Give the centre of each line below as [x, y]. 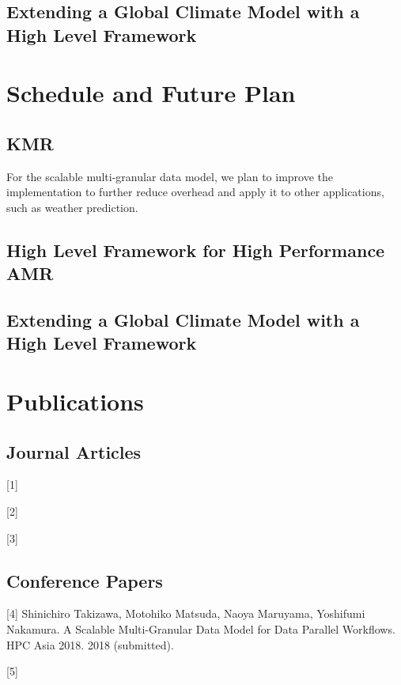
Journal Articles [74, 451]
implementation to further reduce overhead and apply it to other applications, [195, 192]
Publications [75, 401]
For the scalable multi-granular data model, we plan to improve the [170, 176]
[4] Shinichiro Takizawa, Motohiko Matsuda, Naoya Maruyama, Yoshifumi [186, 613]
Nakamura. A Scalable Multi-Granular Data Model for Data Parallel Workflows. [201, 629]
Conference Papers [85, 580]
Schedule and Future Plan [151, 93]
